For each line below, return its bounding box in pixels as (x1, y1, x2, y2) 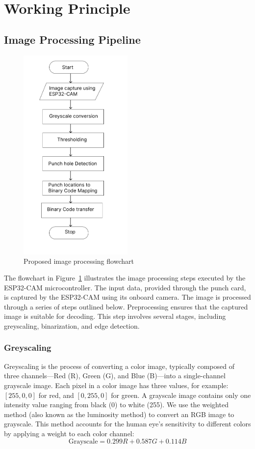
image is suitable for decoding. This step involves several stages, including (4, 311, 226, 321)
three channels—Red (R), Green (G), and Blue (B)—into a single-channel (4, 370, 226, 381)
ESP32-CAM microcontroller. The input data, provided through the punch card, (4, 282, 246, 292)
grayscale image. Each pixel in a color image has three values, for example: (4, 380, 229, 390)
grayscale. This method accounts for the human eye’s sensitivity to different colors (4, 419, 251, 429)
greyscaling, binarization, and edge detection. (4, 320, 140, 331)
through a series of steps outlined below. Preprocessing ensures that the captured (4, 301, 248, 311)
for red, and (38, 390, 74, 400)
